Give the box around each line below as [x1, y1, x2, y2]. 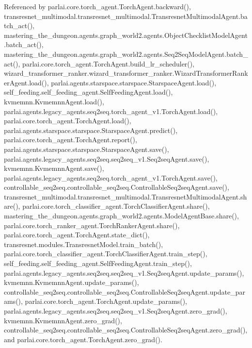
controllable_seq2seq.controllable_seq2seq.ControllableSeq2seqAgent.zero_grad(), [4, 325, 248, 335]
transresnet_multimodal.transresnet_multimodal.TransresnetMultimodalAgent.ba [4, 11, 248, 21]
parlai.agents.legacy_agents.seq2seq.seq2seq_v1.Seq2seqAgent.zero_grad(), [4, 306, 227, 315]
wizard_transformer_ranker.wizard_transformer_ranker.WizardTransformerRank [4, 68, 248, 78]
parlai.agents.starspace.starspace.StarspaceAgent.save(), [4, 144, 169, 154]
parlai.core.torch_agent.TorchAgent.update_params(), [25, 296, 187, 306]
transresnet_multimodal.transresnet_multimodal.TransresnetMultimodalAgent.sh [4, 191, 247, 201]
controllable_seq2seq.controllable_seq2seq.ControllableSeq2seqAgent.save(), [4, 182, 229, 192]
